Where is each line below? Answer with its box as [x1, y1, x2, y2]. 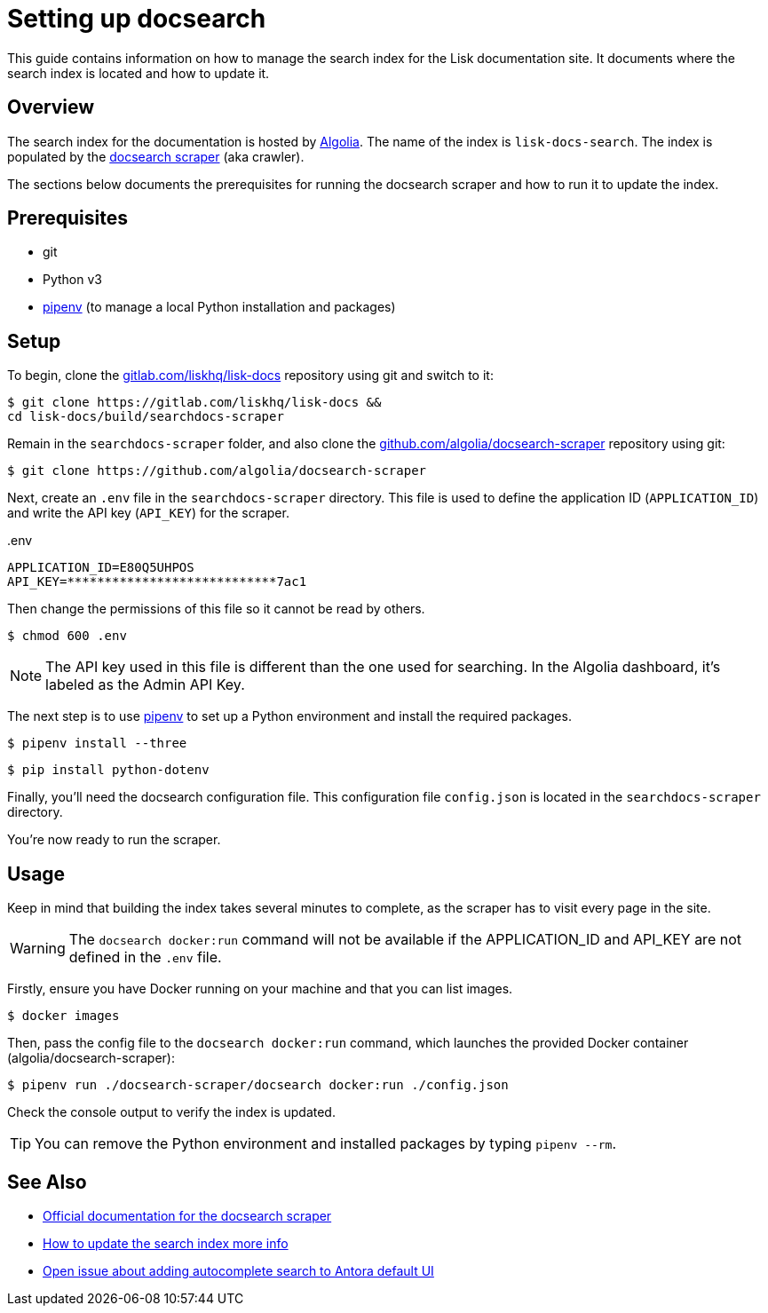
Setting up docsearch [7, 4, 266, 34]
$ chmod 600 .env [7, 629, 127, 644]
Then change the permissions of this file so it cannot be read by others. [7, 601, 425, 617]
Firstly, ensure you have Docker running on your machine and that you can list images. [7, 981, 513, 997]
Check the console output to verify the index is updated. [7, 1104, 336, 1120]
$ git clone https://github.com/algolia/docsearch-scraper [7, 463, 427, 479]
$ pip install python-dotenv [7, 763, 210, 778]
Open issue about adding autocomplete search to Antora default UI [43, 1262, 434, 1278]
